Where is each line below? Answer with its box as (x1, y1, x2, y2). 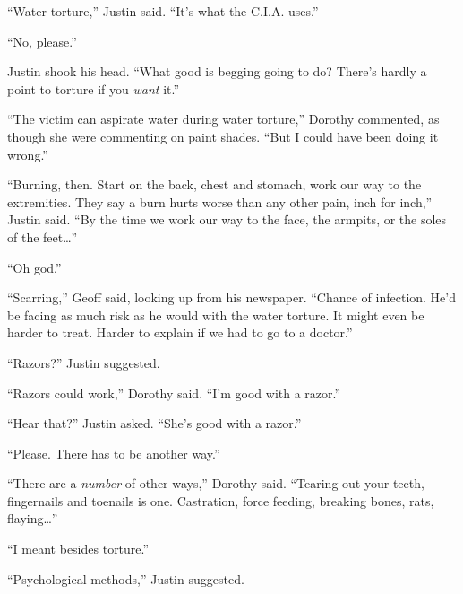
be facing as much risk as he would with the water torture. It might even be (7, 305, 424, 324)
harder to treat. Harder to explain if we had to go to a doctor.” (7, 323, 353, 342)
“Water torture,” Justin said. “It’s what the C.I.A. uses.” (7, 2, 319, 20)
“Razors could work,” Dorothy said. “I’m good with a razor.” (7, 383, 341, 402)
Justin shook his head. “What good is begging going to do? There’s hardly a (7, 62, 427, 81)
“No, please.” (7, 31, 77, 50)
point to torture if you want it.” (7, 79, 180, 98)
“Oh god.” (7, 258, 62, 276)
